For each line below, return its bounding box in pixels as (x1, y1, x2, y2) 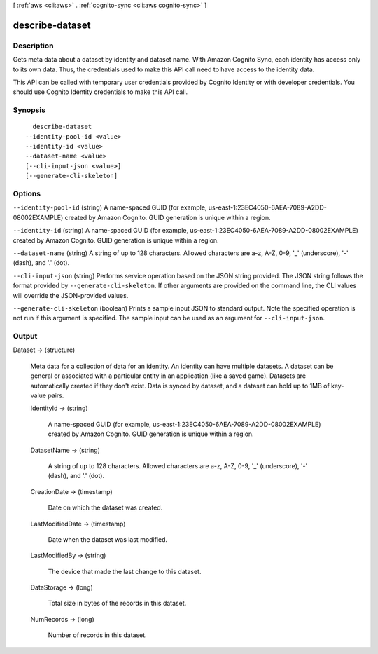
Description (13, 41, 54, 50)
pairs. (48, 391, 64, 400)
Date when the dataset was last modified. (48, 535, 168, 543)
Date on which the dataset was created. (48, 503, 163, 512)
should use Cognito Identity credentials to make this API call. (13, 88, 188, 96)
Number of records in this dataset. (48, 631, 147, 639)
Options (13, 189, 41, 198)
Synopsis (13, 105, 45, 115)
